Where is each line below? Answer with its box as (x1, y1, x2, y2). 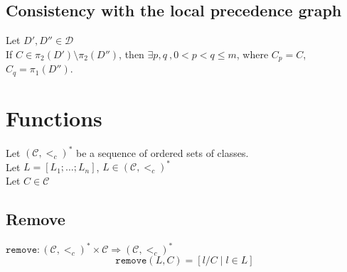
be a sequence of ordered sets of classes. (75, 145, 249, 160)
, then (119, 46, 144, 61)
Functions (6, 103, 102, 132)
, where (236, 46, 269, 61)
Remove (6, 208, 65, 229)
